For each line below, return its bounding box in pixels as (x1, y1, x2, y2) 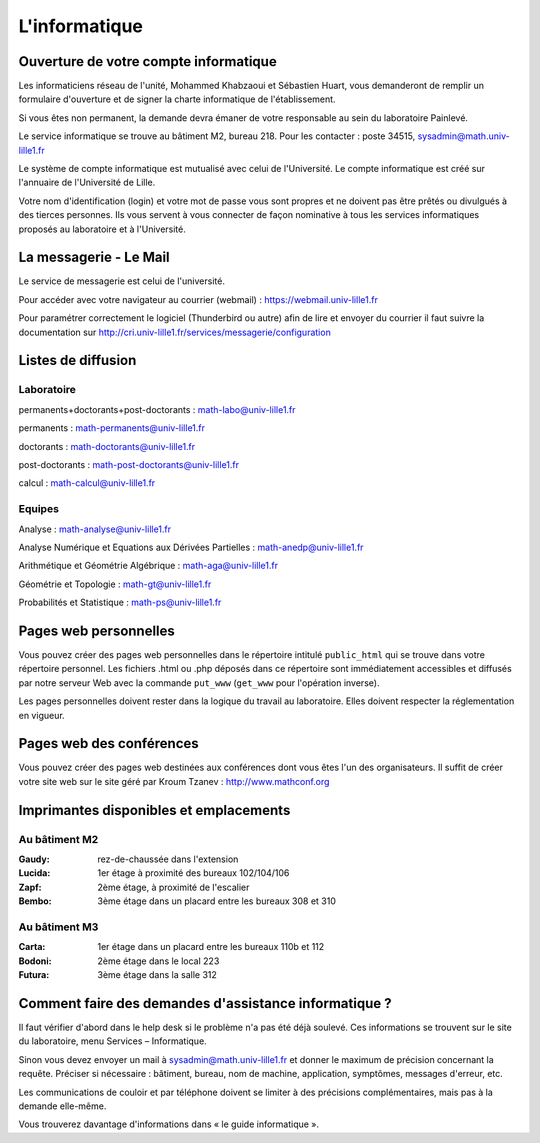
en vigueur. (18, 709, 65, 721)
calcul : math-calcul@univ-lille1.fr (18, 477, 156, 489)
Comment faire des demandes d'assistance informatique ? (18, 995, 392, 1012)
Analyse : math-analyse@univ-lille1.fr (18, 523, 172, 535)
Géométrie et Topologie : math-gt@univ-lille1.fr (18, 578, 212, 590)
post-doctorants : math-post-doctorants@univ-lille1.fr (18, 458, 240, 470)
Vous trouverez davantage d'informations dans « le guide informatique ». (18, 1118, 320, 1130)
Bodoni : (18, 955, 52, 967)
